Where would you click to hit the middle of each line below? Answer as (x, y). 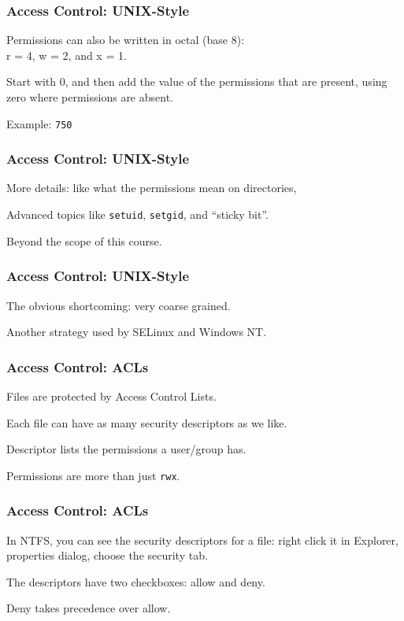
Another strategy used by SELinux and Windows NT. (137, 332)
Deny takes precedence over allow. (89, 608)
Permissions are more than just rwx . (93, 475)
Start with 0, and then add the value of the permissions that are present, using (197, 81)
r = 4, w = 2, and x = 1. (67, 55)
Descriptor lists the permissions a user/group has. (126, 449)
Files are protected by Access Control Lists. (111, 396)
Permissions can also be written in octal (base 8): (126, 40)
